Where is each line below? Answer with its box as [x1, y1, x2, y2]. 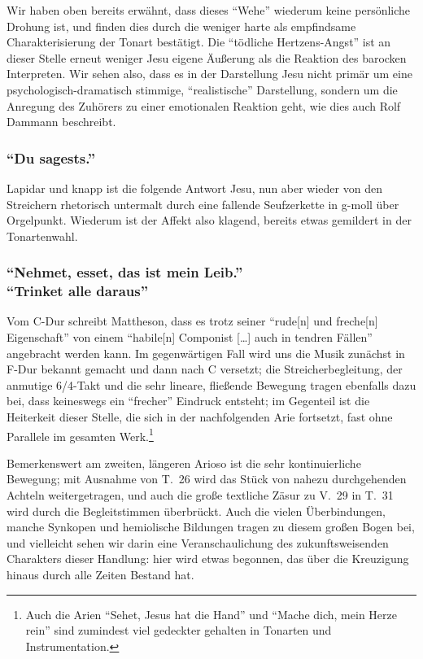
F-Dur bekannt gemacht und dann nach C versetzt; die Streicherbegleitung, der [7, 360, 403, 378]
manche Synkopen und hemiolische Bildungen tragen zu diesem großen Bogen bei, [7, 518, 415, 535]
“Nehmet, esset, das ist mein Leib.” [7, 262, 243, 282]
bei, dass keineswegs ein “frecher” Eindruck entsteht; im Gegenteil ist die [7, 392, 370, 409]
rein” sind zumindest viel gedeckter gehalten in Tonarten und [25, 622, 332, 639]
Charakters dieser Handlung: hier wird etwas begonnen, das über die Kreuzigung [7, 550, 409, 567]
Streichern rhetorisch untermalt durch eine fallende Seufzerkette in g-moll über [7, 195, 399, 212]
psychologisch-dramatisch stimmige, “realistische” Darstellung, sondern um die [7, 81, 398, 98]
